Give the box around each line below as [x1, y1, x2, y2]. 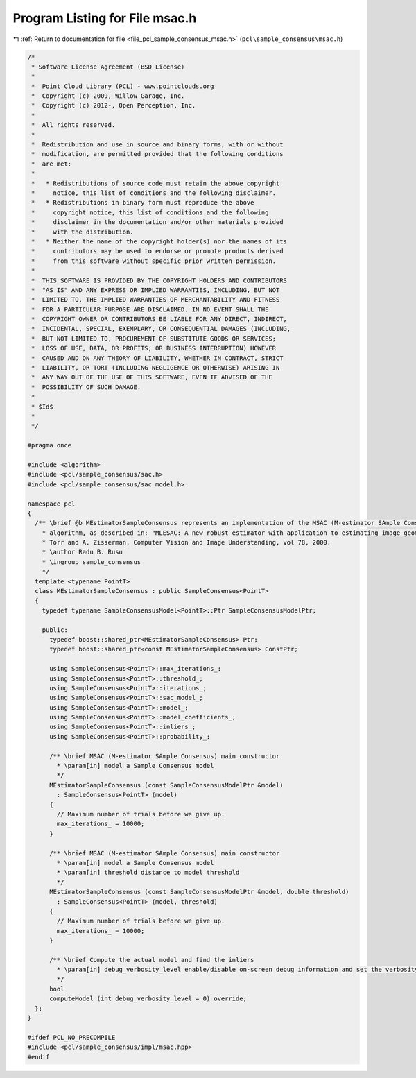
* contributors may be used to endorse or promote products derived [31, 247, 284, 255]
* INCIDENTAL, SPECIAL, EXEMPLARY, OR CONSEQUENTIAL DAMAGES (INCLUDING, [31, 325, 291, 333]
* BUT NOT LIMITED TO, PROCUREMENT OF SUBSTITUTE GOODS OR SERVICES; [31, 334, 277, 343]
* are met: [31, 160, 72, 168]
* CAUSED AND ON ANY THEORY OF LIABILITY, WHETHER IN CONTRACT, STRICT [31, 354, 284, 362]
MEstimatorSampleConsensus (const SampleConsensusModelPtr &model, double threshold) [49, 888, 349, 896]
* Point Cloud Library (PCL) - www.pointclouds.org [31, 82, 214, 90]
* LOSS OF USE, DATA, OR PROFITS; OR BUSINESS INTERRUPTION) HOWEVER [31, 344, 277, 352]
